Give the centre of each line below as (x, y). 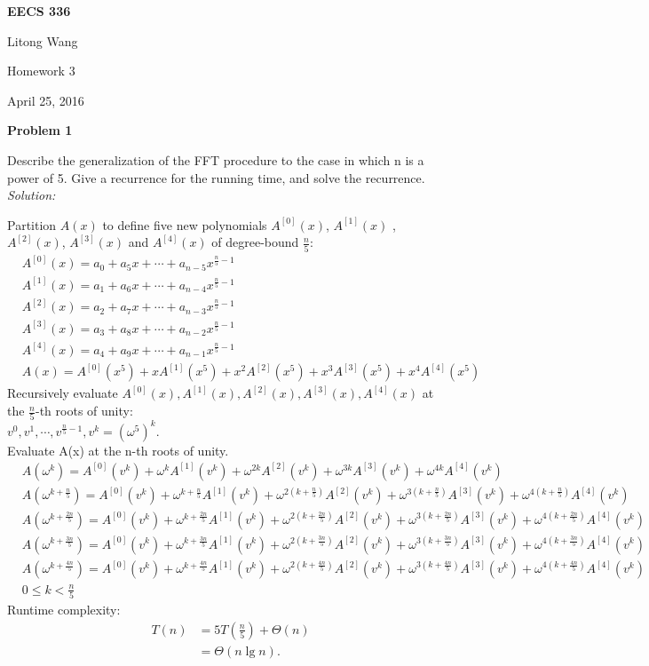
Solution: (32, 195)
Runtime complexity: (64, 609)
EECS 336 (39, 11)
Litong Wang (43, 40)
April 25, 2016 (46, 100)
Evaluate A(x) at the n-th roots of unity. (118, 450)
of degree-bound (255, 242)
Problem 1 (40, 130)
